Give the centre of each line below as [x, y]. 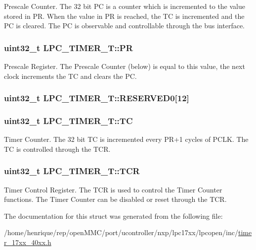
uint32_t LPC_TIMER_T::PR [68, 47]
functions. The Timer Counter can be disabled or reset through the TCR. [115, 199]
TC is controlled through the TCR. [57, 149]
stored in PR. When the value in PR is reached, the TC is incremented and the [124, 16]
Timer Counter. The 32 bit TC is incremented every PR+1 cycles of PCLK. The [126, 139]
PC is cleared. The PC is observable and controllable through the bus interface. [125, 26]
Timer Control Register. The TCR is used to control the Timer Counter [113, 189]
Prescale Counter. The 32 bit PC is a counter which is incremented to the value [125, 6]
